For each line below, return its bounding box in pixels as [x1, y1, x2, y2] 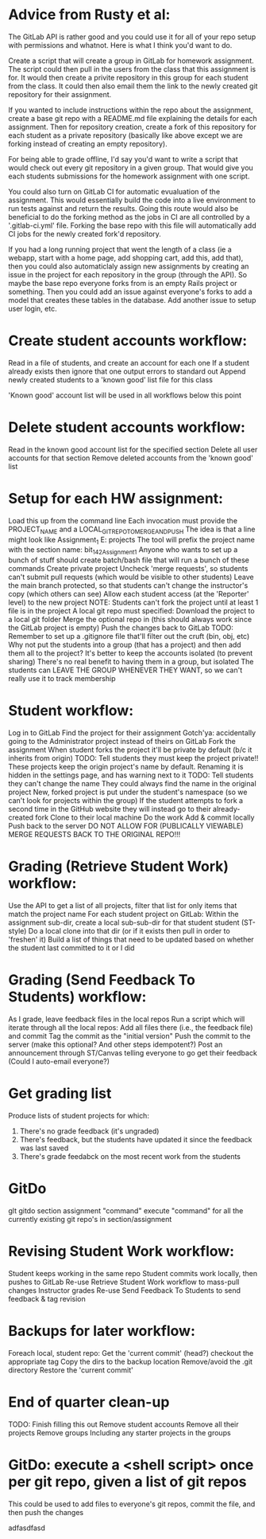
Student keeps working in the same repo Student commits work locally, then [8, 1268, 258, 1278]
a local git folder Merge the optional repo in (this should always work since [8, 615, 253, 625]
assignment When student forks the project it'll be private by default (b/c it [8, 745, 253, 754]
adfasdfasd [8, 1523, 46, 1533]
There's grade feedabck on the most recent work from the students [19, 1151, 241, 1161]
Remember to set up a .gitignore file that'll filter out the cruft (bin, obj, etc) [8, 632, 250, 641]
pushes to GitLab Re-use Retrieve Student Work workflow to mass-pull [8, 1277, 240, 1286]
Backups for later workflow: [8, 1322, 196, 1340]
